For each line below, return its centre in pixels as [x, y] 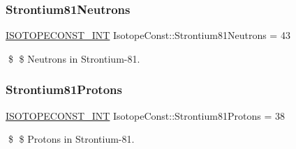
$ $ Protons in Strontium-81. [71, 139]
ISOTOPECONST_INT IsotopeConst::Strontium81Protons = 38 [145, 115]
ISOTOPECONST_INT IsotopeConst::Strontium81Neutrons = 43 [148, 35]
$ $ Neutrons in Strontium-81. [74, 58]
